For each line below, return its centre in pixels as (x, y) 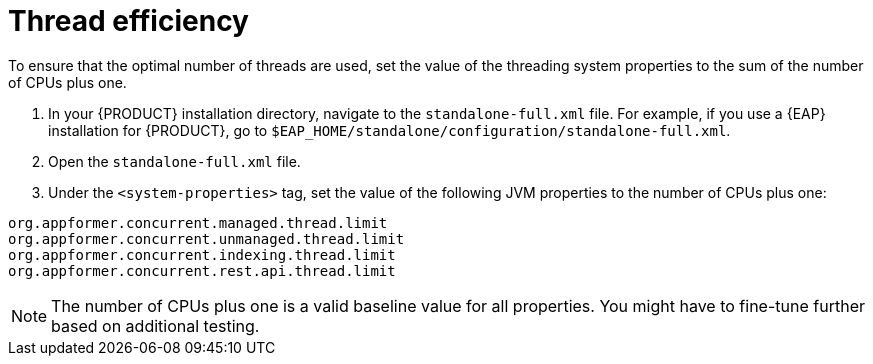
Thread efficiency (128, 21)
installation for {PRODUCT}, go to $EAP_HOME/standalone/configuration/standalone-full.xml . (389, 130)
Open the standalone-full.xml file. (174, 161)
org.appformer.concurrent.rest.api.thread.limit (202, 270)
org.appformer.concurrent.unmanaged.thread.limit (206, 238)
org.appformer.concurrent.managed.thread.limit (198, 222)
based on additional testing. (155, 325)
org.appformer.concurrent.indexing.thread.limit (202, 254)
